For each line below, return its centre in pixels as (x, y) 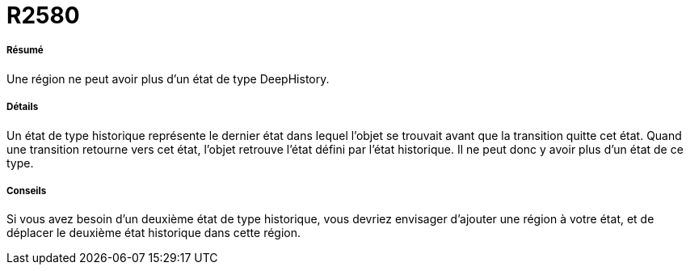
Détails (23, 107)
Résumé (25, 51)
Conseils (27, 191)
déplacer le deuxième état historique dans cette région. (154, 233)
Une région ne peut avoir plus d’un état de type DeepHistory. (168, 78)
